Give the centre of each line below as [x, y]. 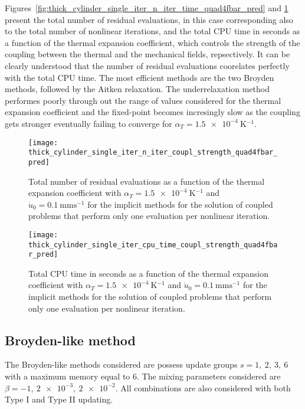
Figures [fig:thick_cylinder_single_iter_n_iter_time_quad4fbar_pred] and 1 [147, 8]
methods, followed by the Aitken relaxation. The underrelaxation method [137, 89]
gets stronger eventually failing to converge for [88, 123]
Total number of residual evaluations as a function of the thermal [147, 181]
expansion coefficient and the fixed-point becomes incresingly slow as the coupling [152, 112]
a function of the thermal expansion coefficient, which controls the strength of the [152, 42]
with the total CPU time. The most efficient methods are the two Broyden [140, 77]
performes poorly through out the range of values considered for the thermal [143, 100]
